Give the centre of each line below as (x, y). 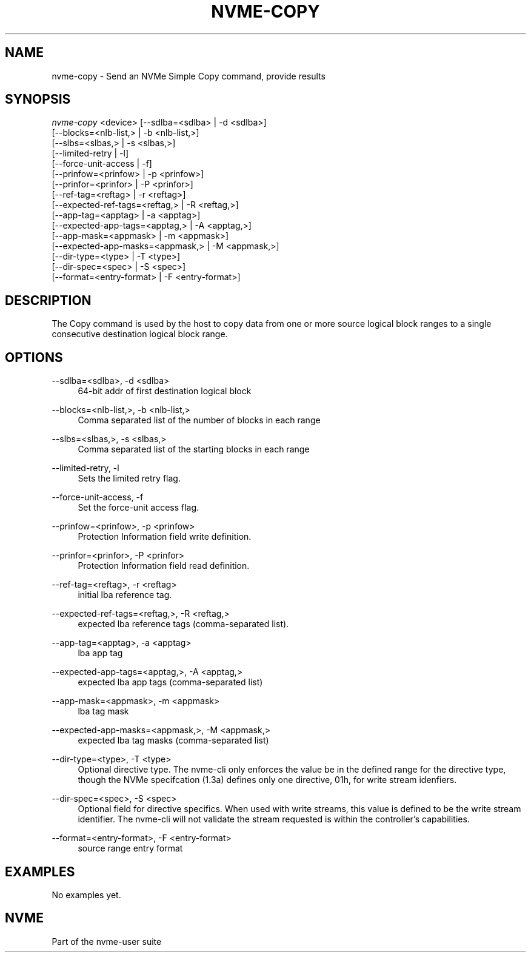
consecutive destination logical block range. (140, 334)
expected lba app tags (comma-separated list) (170, 682)
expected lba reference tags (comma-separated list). (183, 624)
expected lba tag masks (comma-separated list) (173, 740)
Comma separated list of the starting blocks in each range (194, 449)
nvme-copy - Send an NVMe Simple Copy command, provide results (189, 76)
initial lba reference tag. (125, 595)
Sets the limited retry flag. (129, 478)
